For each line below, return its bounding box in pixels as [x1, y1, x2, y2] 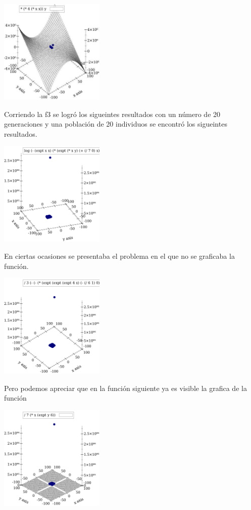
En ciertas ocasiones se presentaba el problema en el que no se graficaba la [4, 250, 235, 261]
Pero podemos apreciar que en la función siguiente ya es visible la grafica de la [4, 382, 247, 393]
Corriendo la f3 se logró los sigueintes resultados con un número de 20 [4, 108, 221, 119]
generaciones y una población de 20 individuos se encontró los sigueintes [4, 119, 227, 129]
